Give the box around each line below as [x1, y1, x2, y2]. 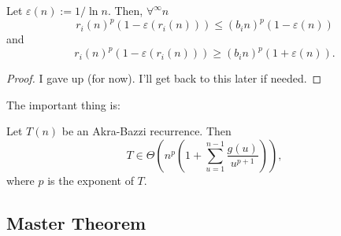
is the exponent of [47, 171, 134, 188]
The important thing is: [6, 96, 120, 112]
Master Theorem [6, 210, 146, 234]
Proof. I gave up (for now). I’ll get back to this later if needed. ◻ [6, 70, 322, 87]
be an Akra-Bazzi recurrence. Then [61, 123, 232, 139]
